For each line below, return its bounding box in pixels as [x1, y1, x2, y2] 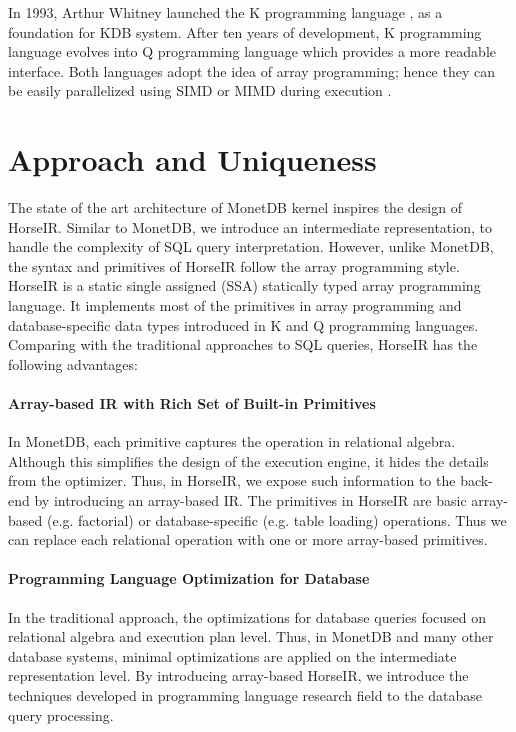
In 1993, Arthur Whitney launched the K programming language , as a [8, 2, 443, 22]
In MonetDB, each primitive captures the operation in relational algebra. [8, 431, 456, 452]
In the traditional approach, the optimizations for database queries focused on [8, 606, 487, 627]
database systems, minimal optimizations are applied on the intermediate [8, 645, 457, 666]
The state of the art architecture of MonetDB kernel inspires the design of [8, 197, 462, 218]
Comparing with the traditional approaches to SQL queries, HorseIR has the [8, 334, 478, 355]
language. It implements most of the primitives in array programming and [8, 295, 462, 316]
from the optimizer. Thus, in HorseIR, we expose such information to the [8, 470, 456, 491]
